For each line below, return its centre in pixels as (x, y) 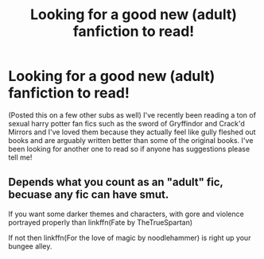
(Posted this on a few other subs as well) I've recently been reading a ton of (132, 115)
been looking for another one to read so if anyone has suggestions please (129, 149)
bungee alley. (30, 246)
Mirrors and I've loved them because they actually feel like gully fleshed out (132, 132)
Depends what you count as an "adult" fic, (116, 182)
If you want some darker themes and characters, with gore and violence (126, 214)
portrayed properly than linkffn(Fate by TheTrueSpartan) (101, 222)
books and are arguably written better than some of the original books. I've (131, 140)
